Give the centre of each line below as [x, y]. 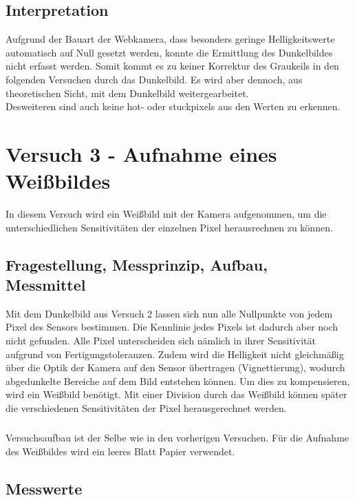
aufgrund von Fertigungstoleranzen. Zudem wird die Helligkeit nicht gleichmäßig [175, 354]
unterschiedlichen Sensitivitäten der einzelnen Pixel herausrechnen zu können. [169, 227]
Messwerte [44, 488]
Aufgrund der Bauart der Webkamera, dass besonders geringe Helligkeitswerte [170, 39]
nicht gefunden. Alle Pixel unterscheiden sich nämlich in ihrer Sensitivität [161, 341]
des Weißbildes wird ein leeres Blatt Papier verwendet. [120, 451]
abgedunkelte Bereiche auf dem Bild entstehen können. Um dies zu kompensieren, [178, 381]
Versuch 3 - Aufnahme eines [141, 153]
